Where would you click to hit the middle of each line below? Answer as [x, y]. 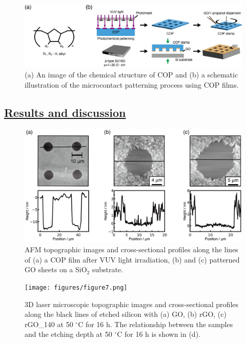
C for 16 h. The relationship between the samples [156, 324]
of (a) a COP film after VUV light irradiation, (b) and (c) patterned [132, 259]
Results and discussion [65, 112]
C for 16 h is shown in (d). [159, 334]
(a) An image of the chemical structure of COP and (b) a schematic [131, 75]
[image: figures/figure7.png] [76, 287]
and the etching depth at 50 [68, 334]
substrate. [108, 269]
